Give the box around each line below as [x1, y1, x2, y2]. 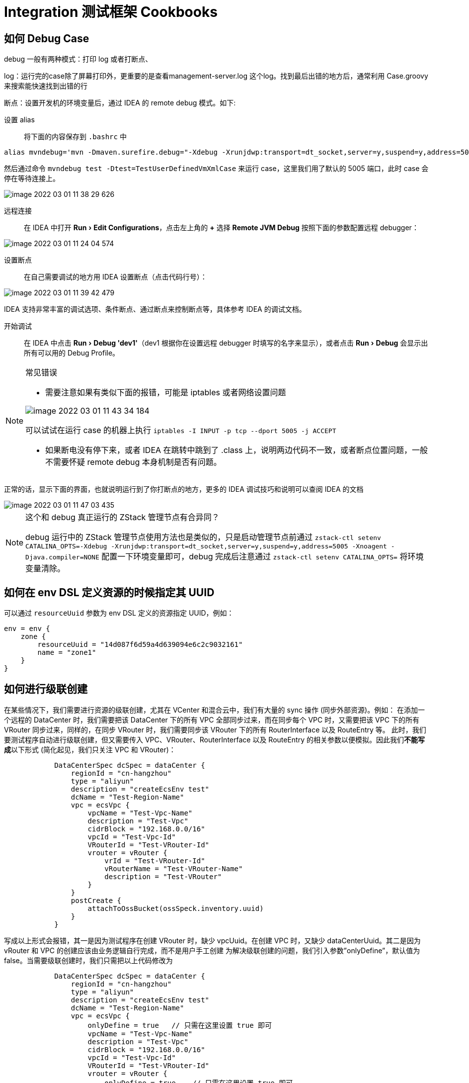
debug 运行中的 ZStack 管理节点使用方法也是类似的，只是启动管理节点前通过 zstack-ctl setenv [25, 532, 381, 542]
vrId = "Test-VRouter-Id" [104, 856, 205, 865]
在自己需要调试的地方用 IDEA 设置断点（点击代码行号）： [24, 272, 207, 281]
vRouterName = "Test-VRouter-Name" [104, 864, 243, 873]
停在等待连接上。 [4, 174, 60, 183]
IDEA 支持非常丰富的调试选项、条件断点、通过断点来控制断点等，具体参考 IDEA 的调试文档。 [4, 305, 306, 314]
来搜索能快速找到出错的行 [4, 82, 87, 90]
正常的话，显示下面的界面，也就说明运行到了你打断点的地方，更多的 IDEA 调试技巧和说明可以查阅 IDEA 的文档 [4, 485, 364, 494]
